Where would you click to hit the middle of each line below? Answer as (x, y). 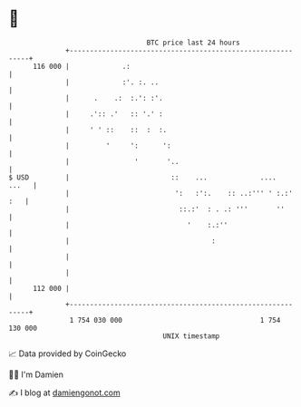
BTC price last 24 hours (194, 43)
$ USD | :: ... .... (143, 177)
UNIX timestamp (191, 336)
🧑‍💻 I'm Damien (36, 374)
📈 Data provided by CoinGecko (68, 354)
